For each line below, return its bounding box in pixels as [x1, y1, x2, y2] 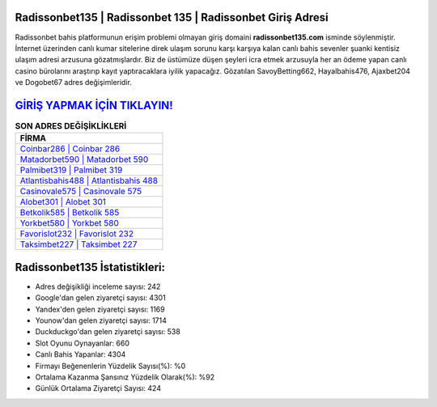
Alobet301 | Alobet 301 [19, 197, 107, 208]
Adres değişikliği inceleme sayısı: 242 [35, 282, 161, 291]
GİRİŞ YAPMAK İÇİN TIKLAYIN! [15, 98, 173, 112]
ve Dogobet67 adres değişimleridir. [15, 78, 133, 87]
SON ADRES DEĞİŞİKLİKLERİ [15, 121, 127, 132]
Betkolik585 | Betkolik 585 [19, 207, 120, 218]
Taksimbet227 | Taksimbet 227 [19, 239, 138, 250]
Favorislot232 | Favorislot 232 [19, 228, 134, 240]
